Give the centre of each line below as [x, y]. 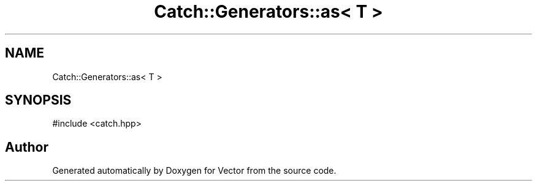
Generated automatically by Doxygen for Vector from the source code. [194, 171]
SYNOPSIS [38, 100]
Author [27, 147]
